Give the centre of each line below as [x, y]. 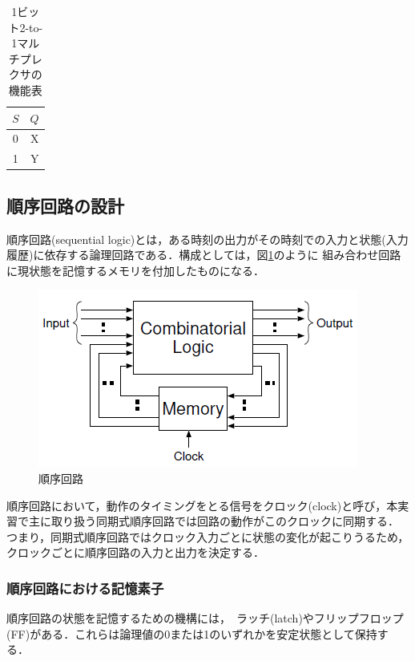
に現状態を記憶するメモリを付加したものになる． [135, 270]
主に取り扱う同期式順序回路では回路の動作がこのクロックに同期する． [214, 521]
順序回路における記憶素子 [85, 588]
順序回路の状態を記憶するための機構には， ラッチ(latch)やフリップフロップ [205, 618]
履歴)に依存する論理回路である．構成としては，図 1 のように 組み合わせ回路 [204, 255]
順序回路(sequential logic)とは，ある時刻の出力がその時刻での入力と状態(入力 [207, 239]
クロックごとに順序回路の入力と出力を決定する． [135, 552]
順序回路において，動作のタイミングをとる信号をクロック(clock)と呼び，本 [202, 505]
